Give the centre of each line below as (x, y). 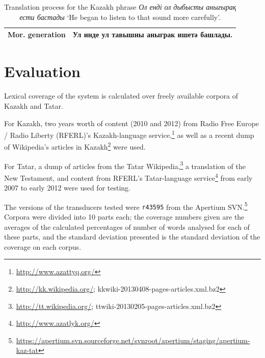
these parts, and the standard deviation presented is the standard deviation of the (132, 237)
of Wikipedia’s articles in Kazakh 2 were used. (75, 146)
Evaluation (42, 71)
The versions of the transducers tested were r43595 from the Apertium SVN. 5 (126, 206)
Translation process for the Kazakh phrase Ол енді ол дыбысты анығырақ (120, 7)
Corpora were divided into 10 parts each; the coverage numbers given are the (124, 217)
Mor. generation (37, 34)
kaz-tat (27, 350)
